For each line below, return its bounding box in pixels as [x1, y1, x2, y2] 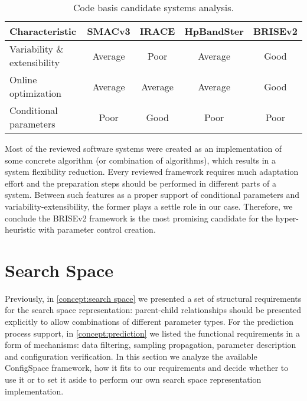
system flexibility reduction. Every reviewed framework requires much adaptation [5, 165, 299, 178]
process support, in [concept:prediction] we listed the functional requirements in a [5, 327, 300, 339]
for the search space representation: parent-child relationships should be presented [5, 304, 302, 316]
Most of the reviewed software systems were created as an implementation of [5, 142, 282, 154]
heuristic [5, 223, 36, 236]
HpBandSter [184, 24, 244, 38]
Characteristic [9, 24, 77, 38]
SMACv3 [87, 24, 130, 38]
